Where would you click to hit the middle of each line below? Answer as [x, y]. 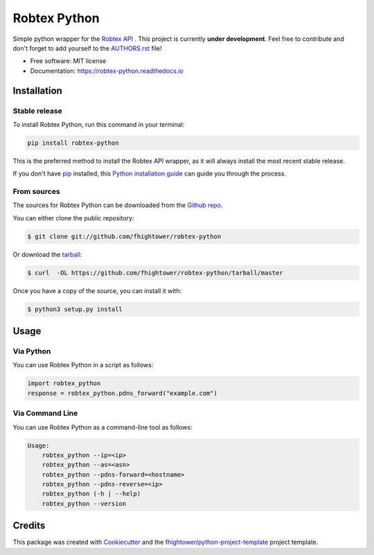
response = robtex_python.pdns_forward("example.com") [122, 393]
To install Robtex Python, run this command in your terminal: [99, 124]
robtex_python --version [84, 503]
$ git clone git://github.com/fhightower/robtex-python [124, 236]
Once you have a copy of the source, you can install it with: [97, 290]
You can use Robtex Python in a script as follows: [83, 365]
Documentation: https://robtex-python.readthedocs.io [107, 71]
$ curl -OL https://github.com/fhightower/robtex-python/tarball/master [155, 273]
